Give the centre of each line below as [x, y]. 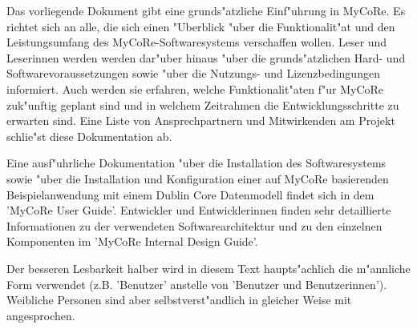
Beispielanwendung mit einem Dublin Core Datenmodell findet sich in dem [190, 194]
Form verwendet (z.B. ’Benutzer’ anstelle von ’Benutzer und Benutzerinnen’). [197, 284]
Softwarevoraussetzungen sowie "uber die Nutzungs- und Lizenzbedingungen [193, 73]
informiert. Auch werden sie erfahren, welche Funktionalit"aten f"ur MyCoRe [195, 88]
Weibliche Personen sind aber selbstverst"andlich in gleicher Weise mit [179, 300]
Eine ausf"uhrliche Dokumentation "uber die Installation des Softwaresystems [196, 163]
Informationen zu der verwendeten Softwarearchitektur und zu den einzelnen [194, 225]
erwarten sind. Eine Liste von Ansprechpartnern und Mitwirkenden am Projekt [201, 120]
